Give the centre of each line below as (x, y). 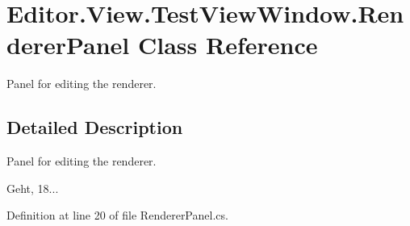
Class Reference (228, 45)
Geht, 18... (33, 188)
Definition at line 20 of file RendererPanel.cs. (117, 215)
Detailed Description (95, 127)
